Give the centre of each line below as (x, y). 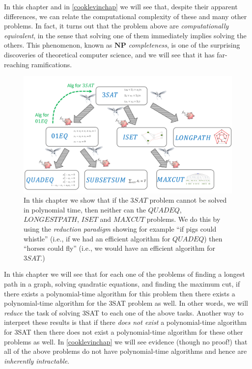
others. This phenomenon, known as (58, 45)
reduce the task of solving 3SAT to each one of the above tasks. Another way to (124, 312)
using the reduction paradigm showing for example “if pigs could (120, 229)
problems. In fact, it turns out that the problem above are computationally (116, 26)
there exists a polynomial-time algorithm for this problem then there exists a (120, 293)
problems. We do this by (183, 219)
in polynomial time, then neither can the (85, 209)
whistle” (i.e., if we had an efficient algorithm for (97, 238)
